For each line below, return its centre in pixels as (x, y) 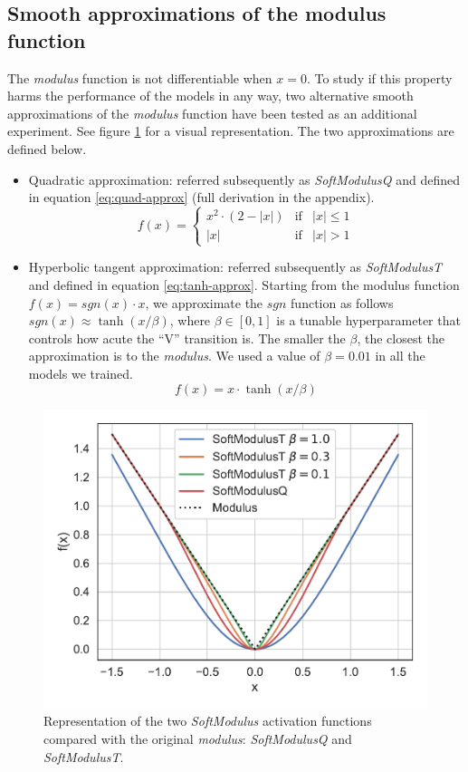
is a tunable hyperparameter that (368, 320)
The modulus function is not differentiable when (140, 77)
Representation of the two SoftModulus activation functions (208, 721)
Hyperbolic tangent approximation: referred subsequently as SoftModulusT (235, 267)
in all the (400, 356)
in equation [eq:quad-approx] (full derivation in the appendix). (201, 197)
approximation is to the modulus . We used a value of (174, 356)
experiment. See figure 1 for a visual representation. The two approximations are (231, 131)
